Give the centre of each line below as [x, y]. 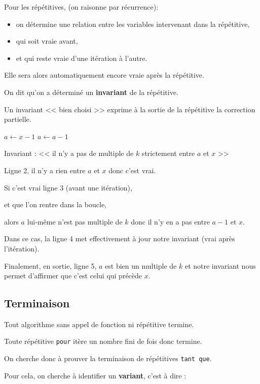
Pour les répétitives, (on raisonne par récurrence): [81, 7]
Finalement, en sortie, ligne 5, [50, 265]
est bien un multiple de [141, 265]
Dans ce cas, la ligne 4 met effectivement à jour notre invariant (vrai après [120, 238]
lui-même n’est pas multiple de [75, 221]
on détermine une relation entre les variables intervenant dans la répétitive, [133, 24]
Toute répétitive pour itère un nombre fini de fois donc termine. [103, 341]
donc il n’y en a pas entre [170, 221]
